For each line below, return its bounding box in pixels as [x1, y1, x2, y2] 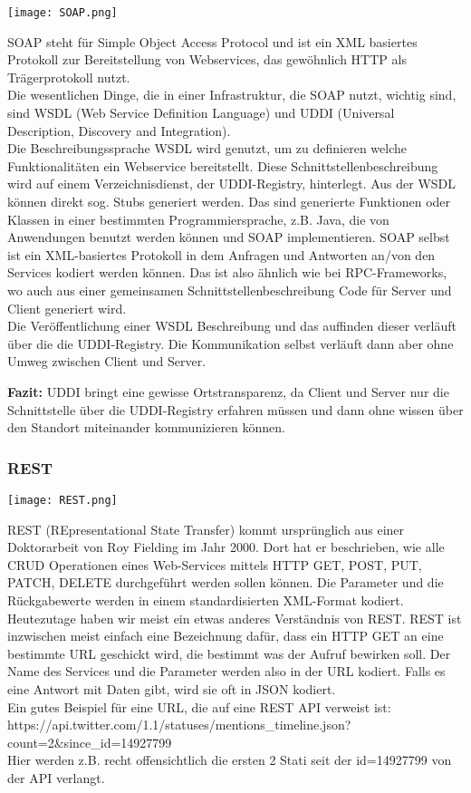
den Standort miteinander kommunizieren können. [7, 418, 285, 437]
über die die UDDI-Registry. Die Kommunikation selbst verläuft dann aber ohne [7, 334, 454, 353]
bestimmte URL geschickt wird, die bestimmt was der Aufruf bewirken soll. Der [7, 643, 451, 662]
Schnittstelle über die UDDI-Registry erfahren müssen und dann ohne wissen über [7, 400, 464, 419]
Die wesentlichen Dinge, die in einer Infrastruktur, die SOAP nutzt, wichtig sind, [7, 85, 457, 104]
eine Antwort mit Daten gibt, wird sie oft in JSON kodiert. [7, 679, 336, 698]
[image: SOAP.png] [7, 6, 118, 19]
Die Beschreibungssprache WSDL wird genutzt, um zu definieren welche [7, 139, 407, 158]
